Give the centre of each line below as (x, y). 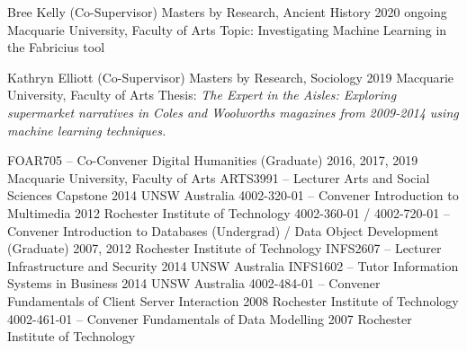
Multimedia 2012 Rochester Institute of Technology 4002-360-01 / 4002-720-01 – (229, 212)
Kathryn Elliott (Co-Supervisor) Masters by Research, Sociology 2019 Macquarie (231, 77)
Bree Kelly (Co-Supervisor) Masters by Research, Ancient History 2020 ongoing (227, 12)
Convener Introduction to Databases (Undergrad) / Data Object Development (223, 230)
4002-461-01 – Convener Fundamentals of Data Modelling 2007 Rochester (210, 318)
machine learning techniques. (87, 130)
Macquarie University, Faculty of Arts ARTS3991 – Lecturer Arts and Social (219, 177)
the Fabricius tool (56, 47)
